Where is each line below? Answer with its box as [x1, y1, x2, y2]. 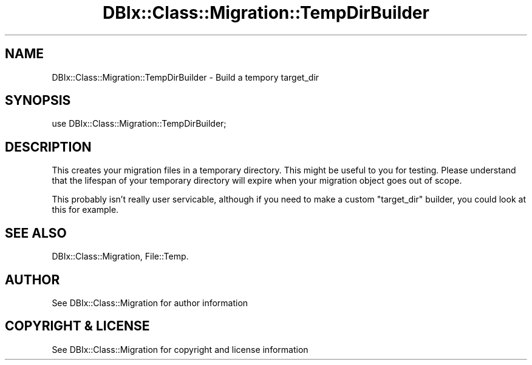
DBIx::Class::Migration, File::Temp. [52, 251, 189, 262]
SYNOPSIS [5, 93, 71, 109]
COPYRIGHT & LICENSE [5, 318, 150, 334]
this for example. [52, 204, 119, 215]
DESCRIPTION [5, 139, 92, 155]
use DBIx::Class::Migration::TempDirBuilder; [52, 118, 227, 129]
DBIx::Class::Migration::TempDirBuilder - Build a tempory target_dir [52, 72, 319, 82]
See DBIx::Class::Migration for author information [52, 297, 248, 308]
